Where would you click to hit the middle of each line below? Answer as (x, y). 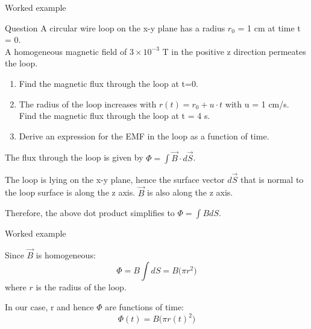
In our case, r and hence (49, 307)
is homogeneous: (66, 255)
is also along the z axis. (190, 192)
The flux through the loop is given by (74, 157)
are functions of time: (144, 307)
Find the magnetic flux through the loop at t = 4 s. (115, 116)
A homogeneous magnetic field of (66, 51)
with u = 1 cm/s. (257, 104)
